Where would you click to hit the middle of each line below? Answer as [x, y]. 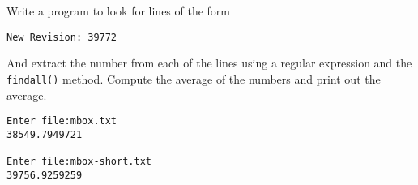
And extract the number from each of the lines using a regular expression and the [209, 63]
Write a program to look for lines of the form [119, 11]
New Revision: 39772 [62, 37]
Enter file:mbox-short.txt [79, 162]
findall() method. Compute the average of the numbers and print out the [194, 78]
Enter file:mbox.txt [62, 121]
